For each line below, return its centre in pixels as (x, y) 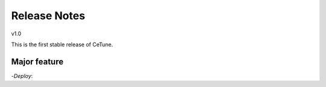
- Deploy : (22, 76)
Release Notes (48, 16)
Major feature (37, 61)
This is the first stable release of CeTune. (62, 44)
